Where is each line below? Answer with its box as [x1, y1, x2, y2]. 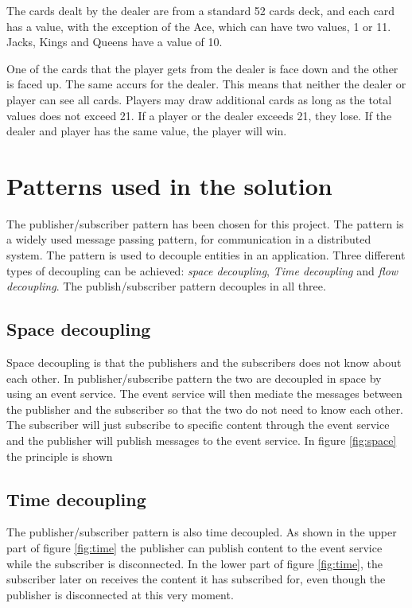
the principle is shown [6, 447, 113, 464]
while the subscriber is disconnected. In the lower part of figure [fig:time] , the [6, 555, 383, 571]
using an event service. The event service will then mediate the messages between [6, 385, 402, 402]
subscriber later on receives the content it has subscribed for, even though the [6, 571, 386, 587]
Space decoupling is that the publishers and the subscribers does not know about [6, 354, 402, 371]
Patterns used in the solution [6, 169, 332, 201]
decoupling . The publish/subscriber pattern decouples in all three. [6, 278, 326, 294]
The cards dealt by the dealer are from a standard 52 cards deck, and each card [6, 2, 395, 18]
